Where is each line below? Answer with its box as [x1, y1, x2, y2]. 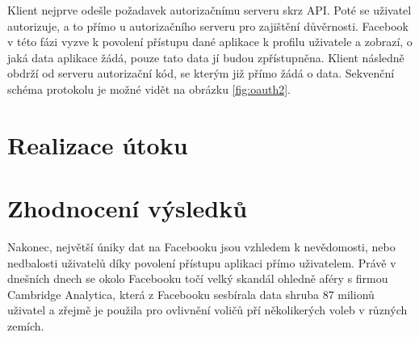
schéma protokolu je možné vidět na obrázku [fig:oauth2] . [7, 80, 291, 97]
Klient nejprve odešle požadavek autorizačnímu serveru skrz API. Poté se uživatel [7, 2, 412, 18]
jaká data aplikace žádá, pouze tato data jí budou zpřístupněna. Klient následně [7, 48, 404, 65]
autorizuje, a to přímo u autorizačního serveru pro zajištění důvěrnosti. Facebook [7, 17, 409, 34]
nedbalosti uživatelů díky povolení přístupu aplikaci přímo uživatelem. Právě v [7, 254, 396, 271]
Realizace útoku [7, 128, 188, 161]
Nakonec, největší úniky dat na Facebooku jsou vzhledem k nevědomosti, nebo [7, 238, 396, 255]
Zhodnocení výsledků [7, 192, 248, 225]
